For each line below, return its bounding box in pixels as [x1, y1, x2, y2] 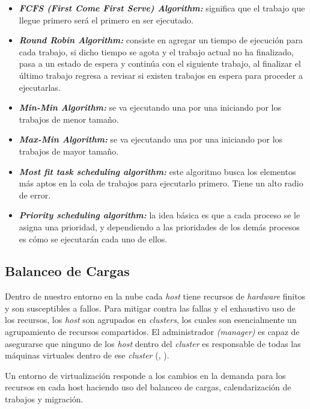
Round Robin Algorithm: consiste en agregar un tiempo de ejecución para [19, 34, 303, 46]
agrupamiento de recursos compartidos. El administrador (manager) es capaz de [5, 325, 300, 338]
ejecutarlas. [19, 81, 61, 93]
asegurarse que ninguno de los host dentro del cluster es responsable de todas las [5, 337, 301, 349]
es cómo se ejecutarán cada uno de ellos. [19, 232, 168, 245]
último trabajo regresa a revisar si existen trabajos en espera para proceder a [19, 69, 303, 81]
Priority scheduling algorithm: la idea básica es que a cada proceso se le [19, 209, 300, 221]
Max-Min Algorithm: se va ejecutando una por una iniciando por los [19, 133, 283, 146]
